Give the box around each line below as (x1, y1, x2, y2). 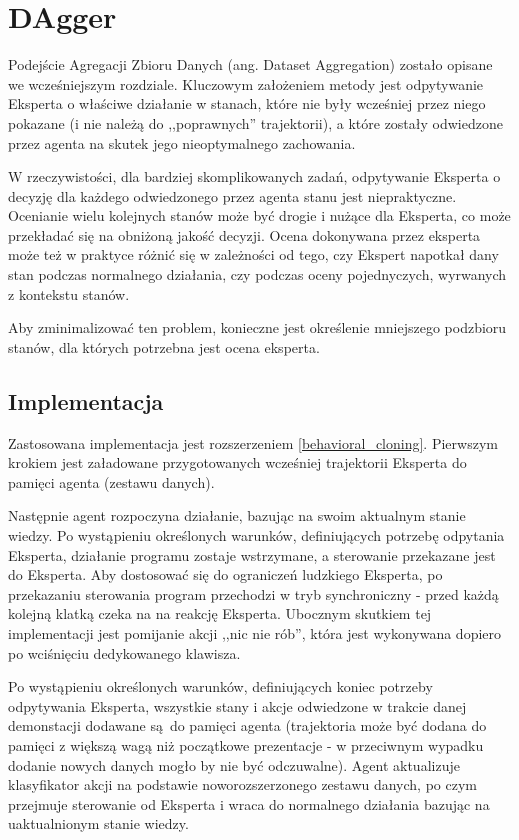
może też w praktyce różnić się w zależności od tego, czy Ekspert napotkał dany (8, 244, 499, 265)
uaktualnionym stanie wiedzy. (8, 813, 189, 834)
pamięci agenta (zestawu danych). (8, 471, 215, 492)
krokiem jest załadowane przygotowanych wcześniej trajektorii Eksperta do (8, 452, 467, 473)
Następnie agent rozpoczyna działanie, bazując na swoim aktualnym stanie (8, 505, 466, 526)
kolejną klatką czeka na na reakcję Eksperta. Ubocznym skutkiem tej (8, 603, 432, 624)
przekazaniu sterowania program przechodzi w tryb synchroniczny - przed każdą (8, 583, 499, 604)
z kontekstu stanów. (8, 283, 130, 304)
